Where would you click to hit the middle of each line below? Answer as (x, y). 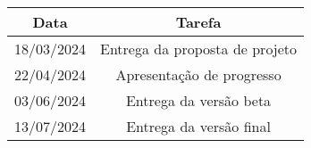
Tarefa (198, 22)
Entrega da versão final (198, 126)
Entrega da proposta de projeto (199, 49)
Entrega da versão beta (198, 100)
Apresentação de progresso (198, 74)
